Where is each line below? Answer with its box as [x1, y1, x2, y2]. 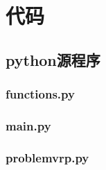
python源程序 [6, 49, 100, 70]
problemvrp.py [6, 148, 89, 166]
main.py [6, 117, 51, 134]
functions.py [6, 85, 75, 103]
